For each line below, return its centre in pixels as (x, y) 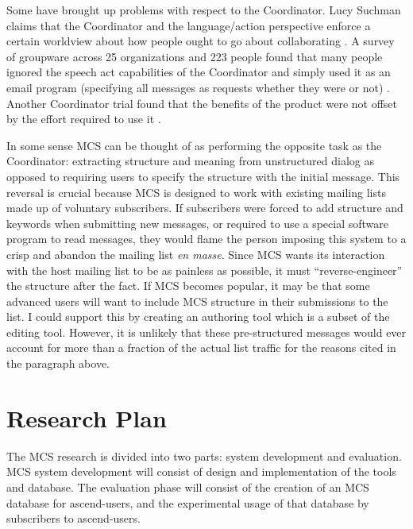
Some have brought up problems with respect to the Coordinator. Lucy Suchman (204, 10)
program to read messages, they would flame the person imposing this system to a (206, 239)
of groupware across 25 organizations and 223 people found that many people (195, 56)
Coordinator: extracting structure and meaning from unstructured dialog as (190, 161)
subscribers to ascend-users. (73, 518)
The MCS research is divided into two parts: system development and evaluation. (204, 456)
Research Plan (87, 417)
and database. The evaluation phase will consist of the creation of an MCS (188, 487)
